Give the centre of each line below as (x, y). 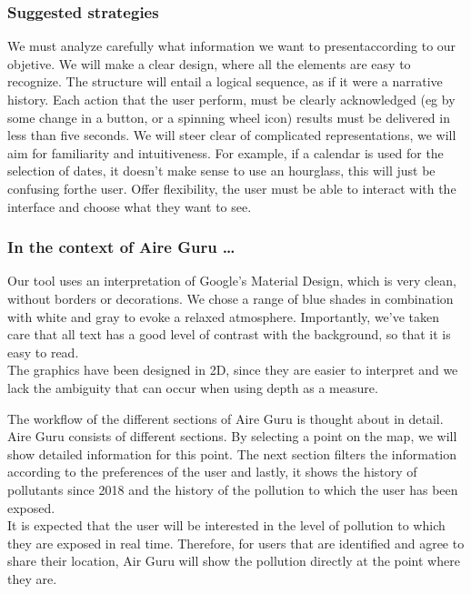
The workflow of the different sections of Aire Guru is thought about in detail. (225, 418)
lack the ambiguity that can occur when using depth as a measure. (193, 387)
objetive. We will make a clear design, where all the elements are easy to (209, 63)
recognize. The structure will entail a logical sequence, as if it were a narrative (225, 81)
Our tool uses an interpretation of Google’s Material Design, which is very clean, (232, 281)
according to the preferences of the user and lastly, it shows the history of (212, 472)
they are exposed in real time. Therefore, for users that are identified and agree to (236, 543)
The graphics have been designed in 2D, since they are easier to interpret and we (233, 370)
